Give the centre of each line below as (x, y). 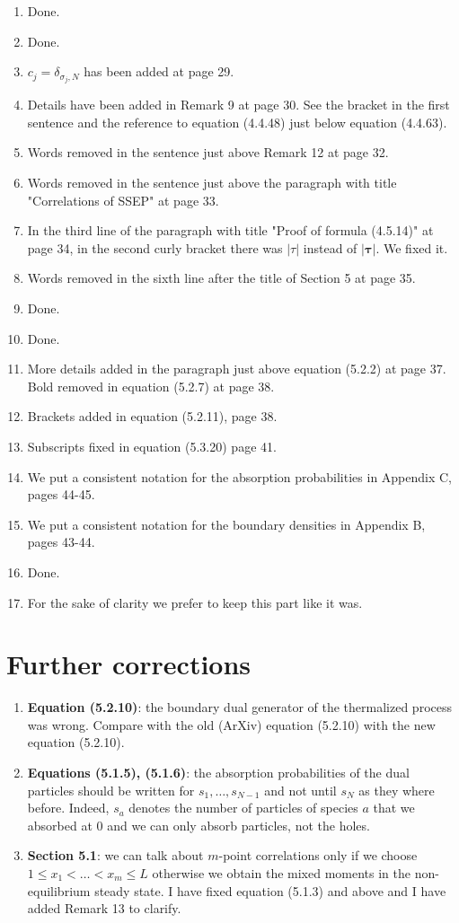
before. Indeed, (68, 808)
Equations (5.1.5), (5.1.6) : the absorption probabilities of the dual (218, 773)
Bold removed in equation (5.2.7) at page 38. (151, 386)
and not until (300, 790)
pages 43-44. (61, 542)
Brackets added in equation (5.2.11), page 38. (152, 416)
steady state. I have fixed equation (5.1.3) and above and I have (270, 890)
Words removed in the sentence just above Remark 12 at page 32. (208, 152)
